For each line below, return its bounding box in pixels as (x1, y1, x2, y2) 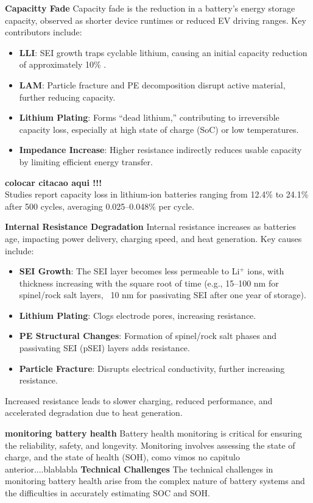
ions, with (247, 265, 284, 277)
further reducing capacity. (19, 90, 116, 103)
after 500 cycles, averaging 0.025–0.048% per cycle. (5, 199, 194, 212)
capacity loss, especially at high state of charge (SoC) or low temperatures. (19, 123, 299, 135)
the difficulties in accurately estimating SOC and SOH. (5, 487, 210, 499)
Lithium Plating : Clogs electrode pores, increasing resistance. (19, 309, 256, 321)
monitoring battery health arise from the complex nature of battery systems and (5, 474, 305, 487)
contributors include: (5, 26, 82, 38)
